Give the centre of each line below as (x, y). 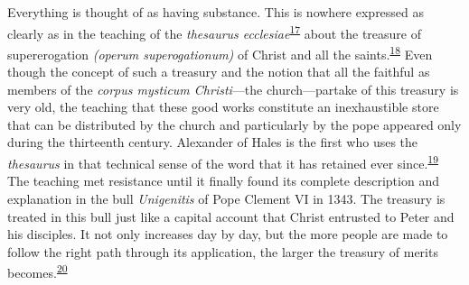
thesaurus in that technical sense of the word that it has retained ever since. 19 (223, 162)
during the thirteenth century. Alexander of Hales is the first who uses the (213, 142)
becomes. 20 (38, 271)
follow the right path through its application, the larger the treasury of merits (223, 251)
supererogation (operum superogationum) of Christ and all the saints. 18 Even (220, 52)
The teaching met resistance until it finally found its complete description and (223, 181)
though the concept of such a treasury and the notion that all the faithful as (219, 72)
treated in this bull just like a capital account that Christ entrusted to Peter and (231, 216)
